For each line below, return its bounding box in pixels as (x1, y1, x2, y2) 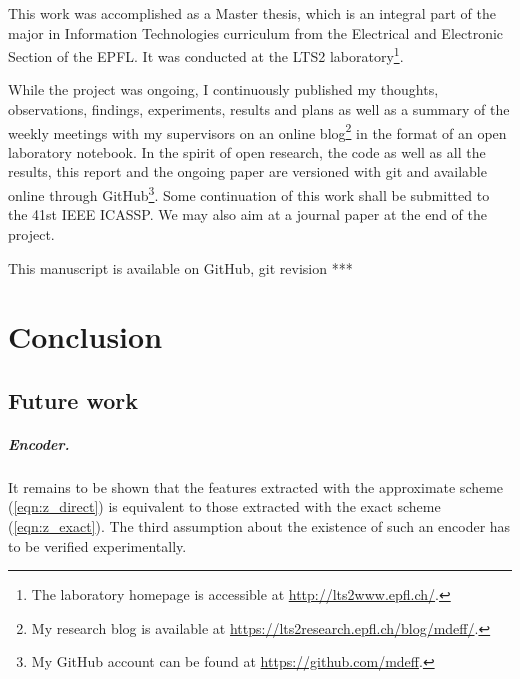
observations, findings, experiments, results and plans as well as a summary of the (8, 99, 510, 120)
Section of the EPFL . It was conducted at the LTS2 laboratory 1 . (8, 43, 404, 66)
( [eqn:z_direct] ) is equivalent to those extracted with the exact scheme (8, 496, 441, 517)
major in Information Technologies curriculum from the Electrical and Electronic (8, 22, 504, 43)
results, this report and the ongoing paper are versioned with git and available (8, 161, 487, 182)
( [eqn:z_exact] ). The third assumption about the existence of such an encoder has (8, 516, 511, 536)
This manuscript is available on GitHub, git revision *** (8, 257, 353, 278)
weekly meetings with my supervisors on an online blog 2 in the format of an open (8, 119, 507, 143)
